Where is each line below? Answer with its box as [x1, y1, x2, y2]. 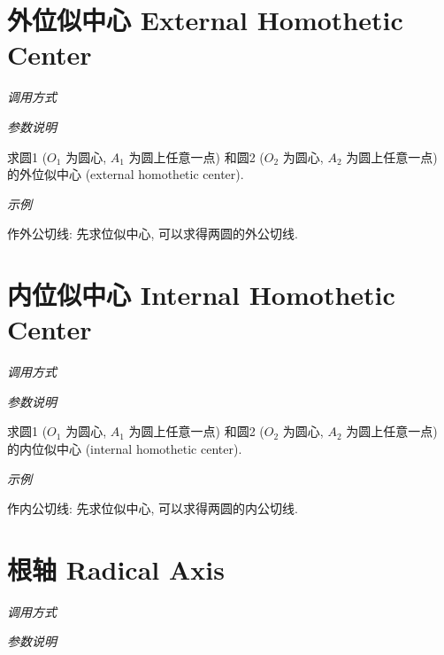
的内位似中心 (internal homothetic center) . [7, 439, 242, 457]
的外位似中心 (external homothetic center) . [7, 165, 244, 183]
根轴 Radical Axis [7, 550, 225, 587]
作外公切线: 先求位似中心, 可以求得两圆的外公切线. [7, 224, 298, 243]
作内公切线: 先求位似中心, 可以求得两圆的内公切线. [7, 499, 298, 518]
